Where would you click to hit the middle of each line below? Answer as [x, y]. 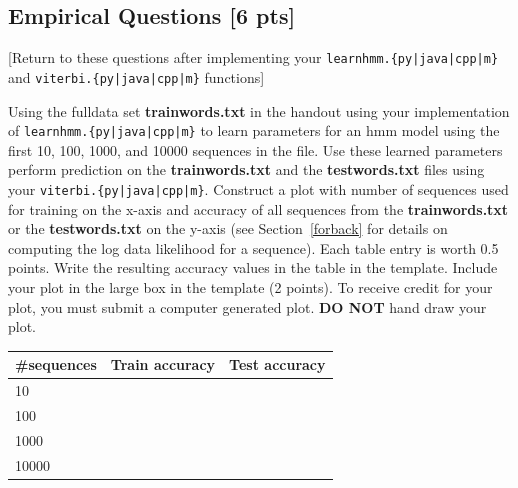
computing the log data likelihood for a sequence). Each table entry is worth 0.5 [253, 247]
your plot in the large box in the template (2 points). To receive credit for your [250, 286]
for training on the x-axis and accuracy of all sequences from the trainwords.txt [258, 208]
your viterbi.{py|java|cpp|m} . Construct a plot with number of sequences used [258, 188]
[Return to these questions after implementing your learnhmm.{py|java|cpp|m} [253, 57]
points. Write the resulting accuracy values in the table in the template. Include [253, 267]
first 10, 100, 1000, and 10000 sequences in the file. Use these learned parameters [255, 149]
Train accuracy [163, 364]
